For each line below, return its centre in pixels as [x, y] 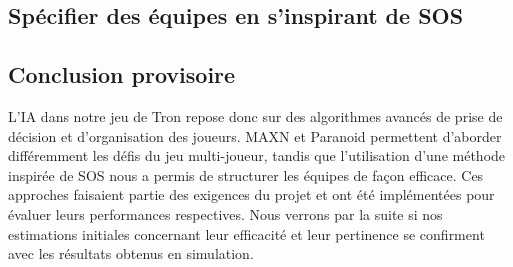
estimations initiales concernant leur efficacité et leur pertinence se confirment [246, 233]
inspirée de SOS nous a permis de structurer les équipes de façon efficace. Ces [246, 174]
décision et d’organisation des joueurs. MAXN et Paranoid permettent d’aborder [255, 135]
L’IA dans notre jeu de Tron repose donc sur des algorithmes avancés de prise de [255, 115]
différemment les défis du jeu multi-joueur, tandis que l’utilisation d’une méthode [257, 155]
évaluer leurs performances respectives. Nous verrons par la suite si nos [225, 213]
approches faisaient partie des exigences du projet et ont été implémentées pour [251, 194]
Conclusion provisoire [122, 74]
